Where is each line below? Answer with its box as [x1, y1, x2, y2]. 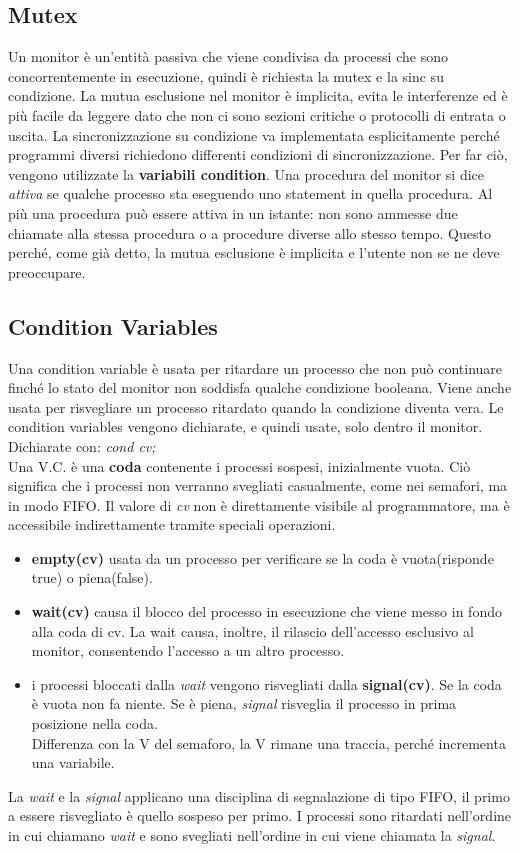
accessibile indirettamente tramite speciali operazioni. [8, 514, 336, 535]
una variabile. [31, 752, 115, 773]
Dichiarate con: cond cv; [8, 435, 156, 456]
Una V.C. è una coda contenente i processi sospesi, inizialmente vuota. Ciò [8, 455, 471, 476]
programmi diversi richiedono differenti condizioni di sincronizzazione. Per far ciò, [8, 144, 508, 165]
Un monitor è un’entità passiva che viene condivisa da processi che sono [8, 46, 448, 67]
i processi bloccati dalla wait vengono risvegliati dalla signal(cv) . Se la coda [31, 673, 502, 694]
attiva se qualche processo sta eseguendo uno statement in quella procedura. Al [8, 183, 493, 204]
